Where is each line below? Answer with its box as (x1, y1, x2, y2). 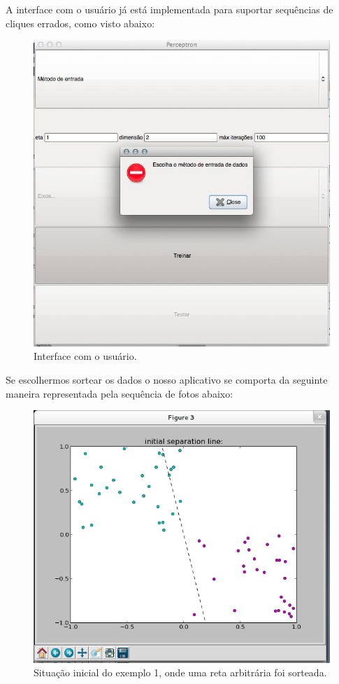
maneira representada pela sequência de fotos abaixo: (6, 386, 233, 400)
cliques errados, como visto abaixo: (6, 15, 155, 30)
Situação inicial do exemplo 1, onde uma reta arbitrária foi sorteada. (34, 665, 327, 680)
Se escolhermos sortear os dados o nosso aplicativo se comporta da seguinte (6, 372, 328, 386)
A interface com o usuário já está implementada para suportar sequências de (6, 2, 333, 16)
